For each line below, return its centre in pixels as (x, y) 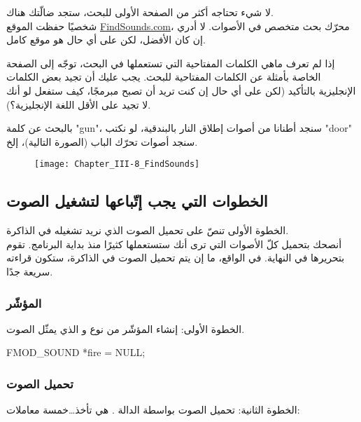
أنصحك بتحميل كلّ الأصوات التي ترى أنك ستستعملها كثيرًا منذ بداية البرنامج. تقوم (174, 244)
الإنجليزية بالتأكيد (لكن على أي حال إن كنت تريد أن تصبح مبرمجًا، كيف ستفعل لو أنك (181, 90)
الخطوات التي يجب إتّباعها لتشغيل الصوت (137, 201)
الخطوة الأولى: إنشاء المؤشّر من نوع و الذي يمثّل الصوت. (126, 328)
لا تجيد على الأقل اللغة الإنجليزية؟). (79, 104)
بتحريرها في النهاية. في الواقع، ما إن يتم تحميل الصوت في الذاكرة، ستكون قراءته (176, 258)
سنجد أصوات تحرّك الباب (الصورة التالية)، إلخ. (102, 141)
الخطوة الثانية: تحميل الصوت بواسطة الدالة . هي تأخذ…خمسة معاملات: (153, 410)
